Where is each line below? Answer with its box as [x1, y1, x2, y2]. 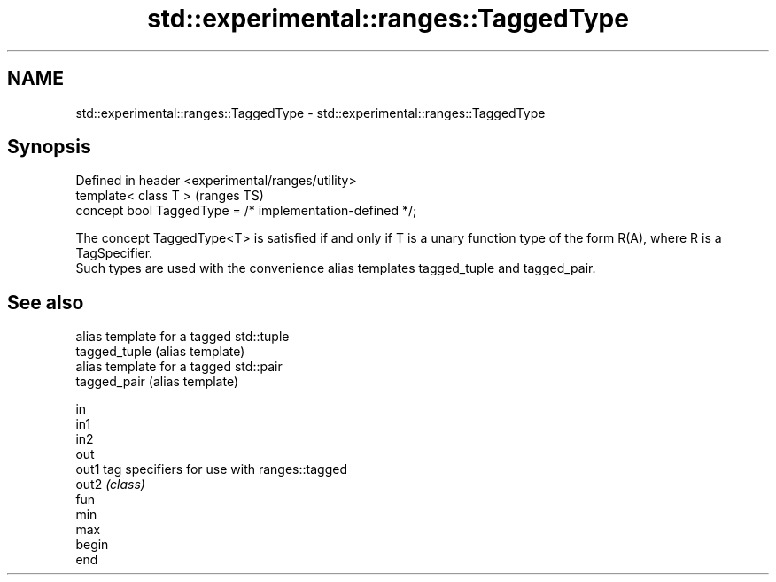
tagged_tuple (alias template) [75, 344, 245, 360]
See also [7, 291, 84, 314]
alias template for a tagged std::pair [75, 359, 283, 375]
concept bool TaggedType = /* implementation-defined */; [75, 203, 417, 219]
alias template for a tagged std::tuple [75, 329, 290, 345]
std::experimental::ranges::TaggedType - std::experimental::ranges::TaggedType [75, 105, 546, 120]
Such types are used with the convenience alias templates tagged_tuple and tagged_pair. [75, 260, 596, 276]
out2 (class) [75, 477, 145, 493]
